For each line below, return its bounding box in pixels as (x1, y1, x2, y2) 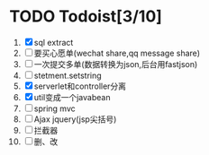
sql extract (33, 37, 74, 47)
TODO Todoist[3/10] (9, 6, 162, 27)
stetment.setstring (33, 70, 102, 81)
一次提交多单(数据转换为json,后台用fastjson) (33, 58, 198, 69)
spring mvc (33, 103, 77, 114)
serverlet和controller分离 (33, 81, 127, 91)
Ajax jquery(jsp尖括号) (33, 114, 117, 125)
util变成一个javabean (33, 91, 111, 102)
